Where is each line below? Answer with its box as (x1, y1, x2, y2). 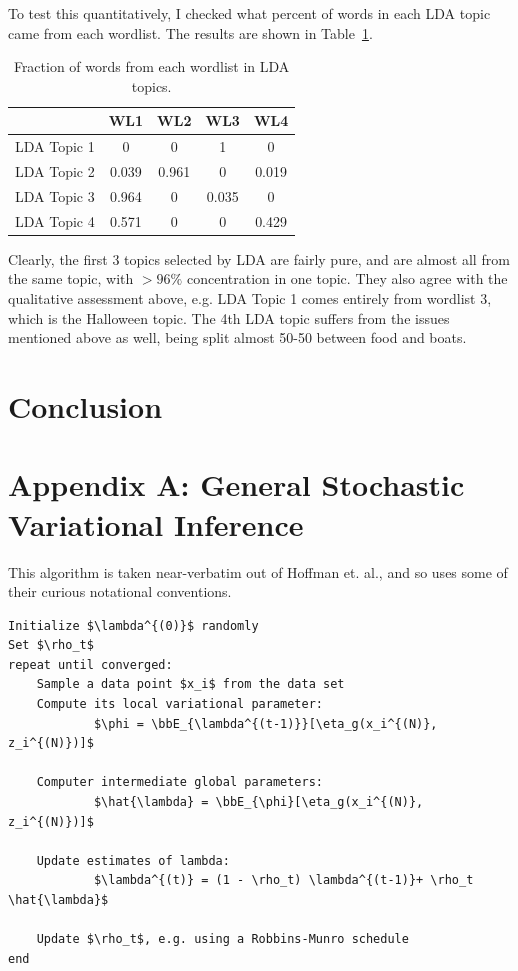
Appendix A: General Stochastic (8, 464, 465, 505)
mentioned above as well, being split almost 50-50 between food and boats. (8, 327, 467, 348)
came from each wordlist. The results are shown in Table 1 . (8, 22, 373, 43)
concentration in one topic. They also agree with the (186, 268, 508, 289)
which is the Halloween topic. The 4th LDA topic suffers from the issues (8, 307, 450, 328)
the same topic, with (8, 268, 134, 289)
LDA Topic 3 (15, 185, 95, 206)
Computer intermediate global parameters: (36, 775, 323, 790)
